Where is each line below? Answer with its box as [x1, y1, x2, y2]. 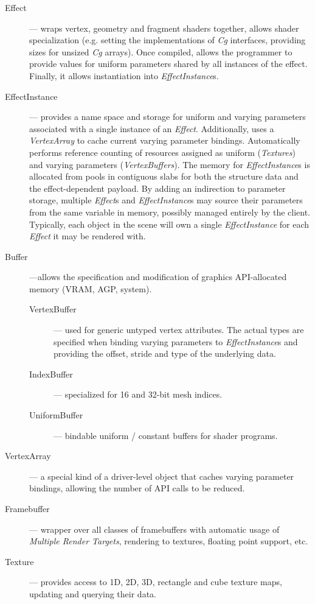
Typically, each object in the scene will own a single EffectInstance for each [29, 217, 309, 230]
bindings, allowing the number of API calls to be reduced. [29, 482, 245, 494]
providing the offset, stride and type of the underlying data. [54, 347, 276, 360]
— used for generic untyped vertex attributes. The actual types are [54, 323, 304, 336]
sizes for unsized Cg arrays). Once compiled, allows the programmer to [29, 45, 292, 58]
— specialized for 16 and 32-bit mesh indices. [54, 388, 223, 401]
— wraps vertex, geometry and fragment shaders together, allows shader [29, 21, 299, 34]
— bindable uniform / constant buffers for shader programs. [54, 429, 278, 441]
